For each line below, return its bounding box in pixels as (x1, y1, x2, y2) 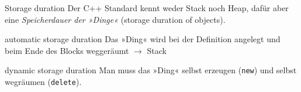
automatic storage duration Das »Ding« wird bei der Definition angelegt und (5, 33, 281, 45)
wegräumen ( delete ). (5, 76, 82, 88)
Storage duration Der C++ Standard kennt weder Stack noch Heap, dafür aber (5, 2, 289, 13)
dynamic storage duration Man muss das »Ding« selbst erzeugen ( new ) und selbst (5, 64, 297, 76)
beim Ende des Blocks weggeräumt (5, 44, 129, 56)
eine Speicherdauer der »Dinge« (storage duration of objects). (5, 13, 226, 25)
